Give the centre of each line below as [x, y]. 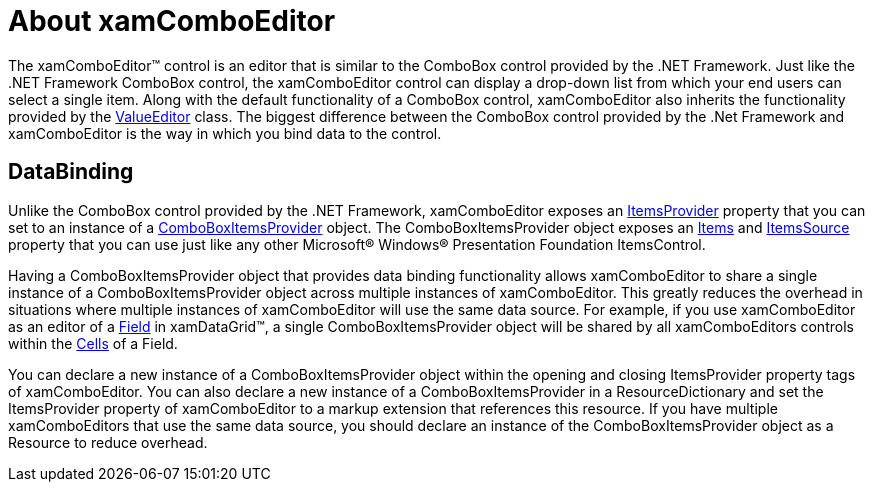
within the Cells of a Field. [93, 343]
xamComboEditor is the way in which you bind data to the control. [225, 133]
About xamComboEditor [172, 21]
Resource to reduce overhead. [108, 442]
